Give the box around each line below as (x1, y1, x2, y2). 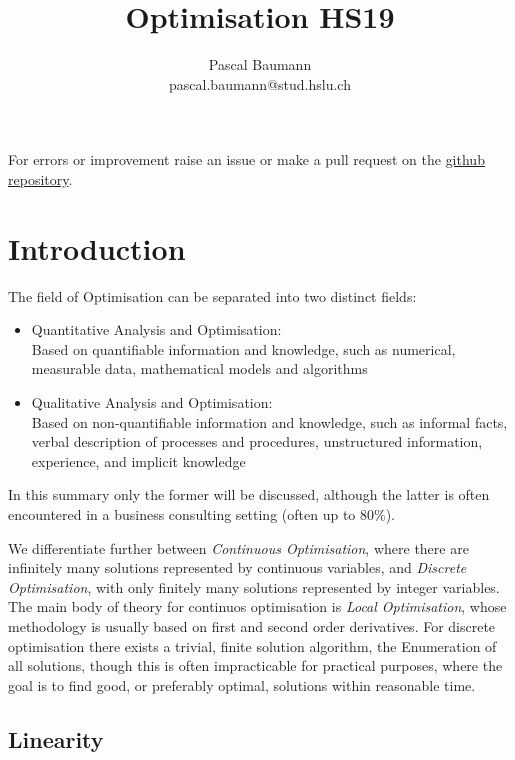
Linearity (8, 723, 104, 754)
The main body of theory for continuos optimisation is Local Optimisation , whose (8, 596, 507, 617)
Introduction (8, 227, 186, 268)
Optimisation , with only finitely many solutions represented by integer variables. (8, 576, 500, 597)
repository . (8, 168, 73, 189)
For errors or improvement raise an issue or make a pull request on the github (8, 149, 485, 170)
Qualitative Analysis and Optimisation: (31, 392, 273, 412)
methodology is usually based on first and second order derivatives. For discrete (8, 615, 496, 636)
